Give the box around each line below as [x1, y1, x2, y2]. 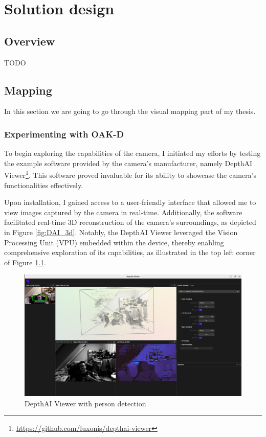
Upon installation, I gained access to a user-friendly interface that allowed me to [4, 197, 256, 208]
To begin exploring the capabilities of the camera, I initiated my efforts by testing [4, 148, 261, 158]
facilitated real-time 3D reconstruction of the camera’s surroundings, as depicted [4, 217, 256, 227]
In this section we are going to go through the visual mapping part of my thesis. [4, 106, 256, 117]
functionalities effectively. [4, 179, 83, 190]
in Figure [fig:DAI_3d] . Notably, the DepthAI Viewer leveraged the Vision [4, 227, 238, 237]
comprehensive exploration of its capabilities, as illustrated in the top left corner [4, 247, 256, 258]
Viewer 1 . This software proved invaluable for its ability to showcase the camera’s [4, 168, 256, 180]
